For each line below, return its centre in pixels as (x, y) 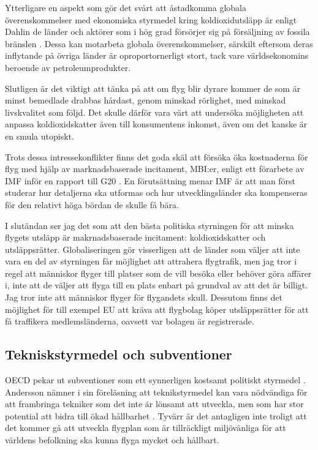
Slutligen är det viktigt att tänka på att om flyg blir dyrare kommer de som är (153, 88)
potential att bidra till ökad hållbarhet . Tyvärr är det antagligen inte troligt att (156, 415)
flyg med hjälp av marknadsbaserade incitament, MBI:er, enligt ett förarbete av (155, 169)
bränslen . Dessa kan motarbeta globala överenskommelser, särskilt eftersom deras (159, 43)
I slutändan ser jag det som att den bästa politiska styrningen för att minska (150, 225)
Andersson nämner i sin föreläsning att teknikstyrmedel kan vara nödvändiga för (156, 392)
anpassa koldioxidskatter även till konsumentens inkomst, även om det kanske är (156, 124)
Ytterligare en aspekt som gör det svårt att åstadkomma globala (126, 7)
